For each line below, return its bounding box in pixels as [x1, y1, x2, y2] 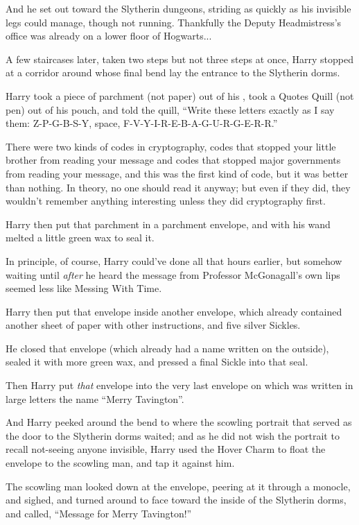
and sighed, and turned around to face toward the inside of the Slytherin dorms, [6, 492, 347, 507]
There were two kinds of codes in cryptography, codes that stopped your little [6, 139, 336, 153]
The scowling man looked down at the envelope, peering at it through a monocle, [6, 479, 351, 493]
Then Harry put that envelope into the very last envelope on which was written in [6, 378, 353, 393]
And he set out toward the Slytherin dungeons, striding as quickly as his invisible [6, 1, 351, 15]
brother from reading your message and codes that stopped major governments [6, 153, 341, 167]
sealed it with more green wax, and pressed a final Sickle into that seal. [6, 354, 308, 369]
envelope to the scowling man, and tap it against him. [6, 456, 235, 470]
